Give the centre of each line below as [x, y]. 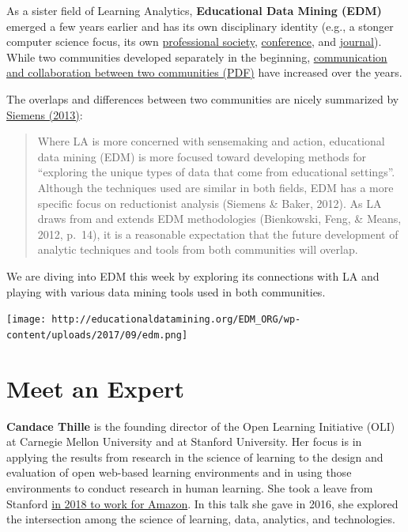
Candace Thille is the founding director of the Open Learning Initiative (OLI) [201, 426]
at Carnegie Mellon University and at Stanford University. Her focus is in [184, 441]
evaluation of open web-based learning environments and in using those [179, 472]
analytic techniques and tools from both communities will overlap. [198, 249]
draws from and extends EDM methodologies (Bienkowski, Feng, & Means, [219, 219]
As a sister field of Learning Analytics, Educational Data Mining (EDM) [194, 10]
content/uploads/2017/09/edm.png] [97, 335]
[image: [26, 320]
